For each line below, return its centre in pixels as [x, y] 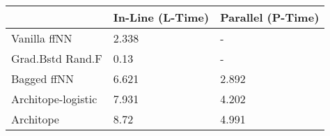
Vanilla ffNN [42, 38]
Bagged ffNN [42, 78]
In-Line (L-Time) [161, 17]
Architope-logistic [54, 99]
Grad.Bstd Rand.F [57, 58]
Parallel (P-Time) [270, 17]
